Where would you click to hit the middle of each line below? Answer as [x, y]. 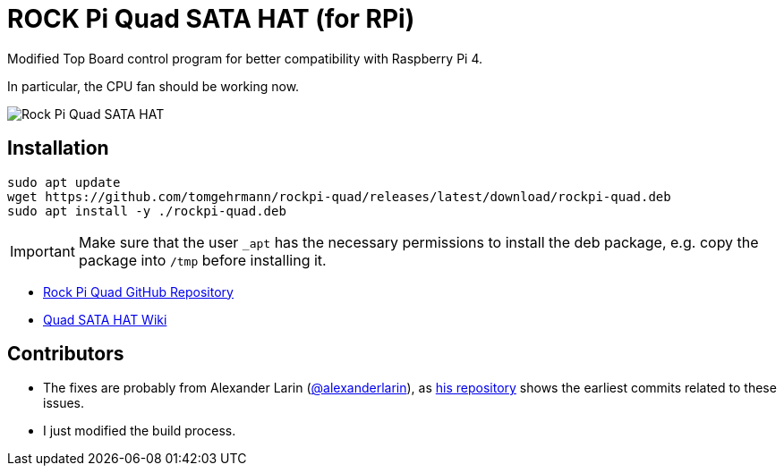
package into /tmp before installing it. [202, 260]
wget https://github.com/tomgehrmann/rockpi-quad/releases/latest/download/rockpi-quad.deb [339, 196]
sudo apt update [64, 182]
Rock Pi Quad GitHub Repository [138, 291]
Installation [58, 148]
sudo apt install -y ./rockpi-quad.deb [147, 211]
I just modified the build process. [140, 431]
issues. [64, 403]
